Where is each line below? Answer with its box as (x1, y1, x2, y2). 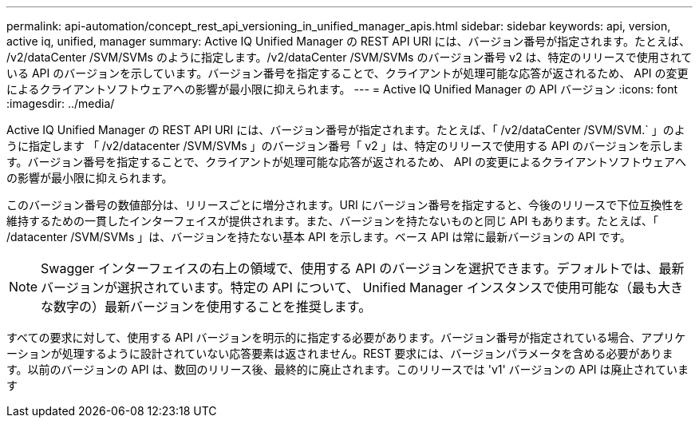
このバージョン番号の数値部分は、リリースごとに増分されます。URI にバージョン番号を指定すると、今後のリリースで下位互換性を (6, 198, 685, 212)
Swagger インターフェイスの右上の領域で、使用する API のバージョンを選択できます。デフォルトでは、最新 (41, 260, 685, 276)
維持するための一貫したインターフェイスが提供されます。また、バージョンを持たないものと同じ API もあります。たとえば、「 (6, 214, 658, 228)
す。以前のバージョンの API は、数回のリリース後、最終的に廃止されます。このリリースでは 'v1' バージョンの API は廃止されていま (6, 363, 689, 376)
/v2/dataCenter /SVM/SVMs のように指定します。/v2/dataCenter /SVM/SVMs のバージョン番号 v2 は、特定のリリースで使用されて (6, 50, 693, 64)
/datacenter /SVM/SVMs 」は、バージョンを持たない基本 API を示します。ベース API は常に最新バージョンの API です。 (6, 230, 631, 244)
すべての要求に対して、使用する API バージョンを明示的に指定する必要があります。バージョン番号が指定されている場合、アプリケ (6, 331, 686, 344)
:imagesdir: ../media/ (6, 97, 115, 110)
